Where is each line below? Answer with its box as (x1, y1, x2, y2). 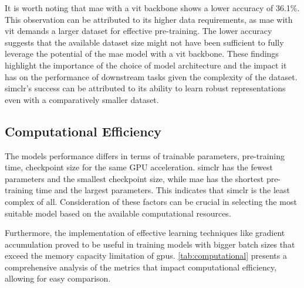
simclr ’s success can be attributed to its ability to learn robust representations (5, 82, 286, 94)
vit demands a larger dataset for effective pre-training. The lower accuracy (5, 25, 272, 37)
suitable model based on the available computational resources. (5, 207, 231, 219)
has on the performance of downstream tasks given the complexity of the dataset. (5, 70, 298, 83)
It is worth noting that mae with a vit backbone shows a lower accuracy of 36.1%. (5, 2, 300, 13)
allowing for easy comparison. (5, 272, 111, 284)
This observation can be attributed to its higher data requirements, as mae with (5, 13, 293, 25)
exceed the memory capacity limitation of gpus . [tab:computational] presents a (5, 249, 287, 262)
